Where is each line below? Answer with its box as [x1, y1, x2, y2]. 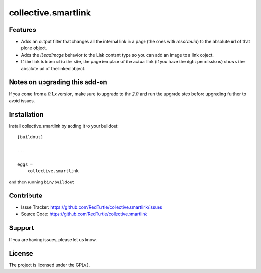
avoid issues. [9, 97, 35, 104]
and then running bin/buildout [9, 179, 75, 185]
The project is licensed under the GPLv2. [9, 262, 90, 268]
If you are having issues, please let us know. [9, 236, 97, 242]
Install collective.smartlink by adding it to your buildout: [9, 123, 119, 129]
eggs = [17, 161, 33, 167]
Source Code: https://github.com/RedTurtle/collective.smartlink [21, 211, 147, 217]
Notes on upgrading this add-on [9, 78, 107, 87]
